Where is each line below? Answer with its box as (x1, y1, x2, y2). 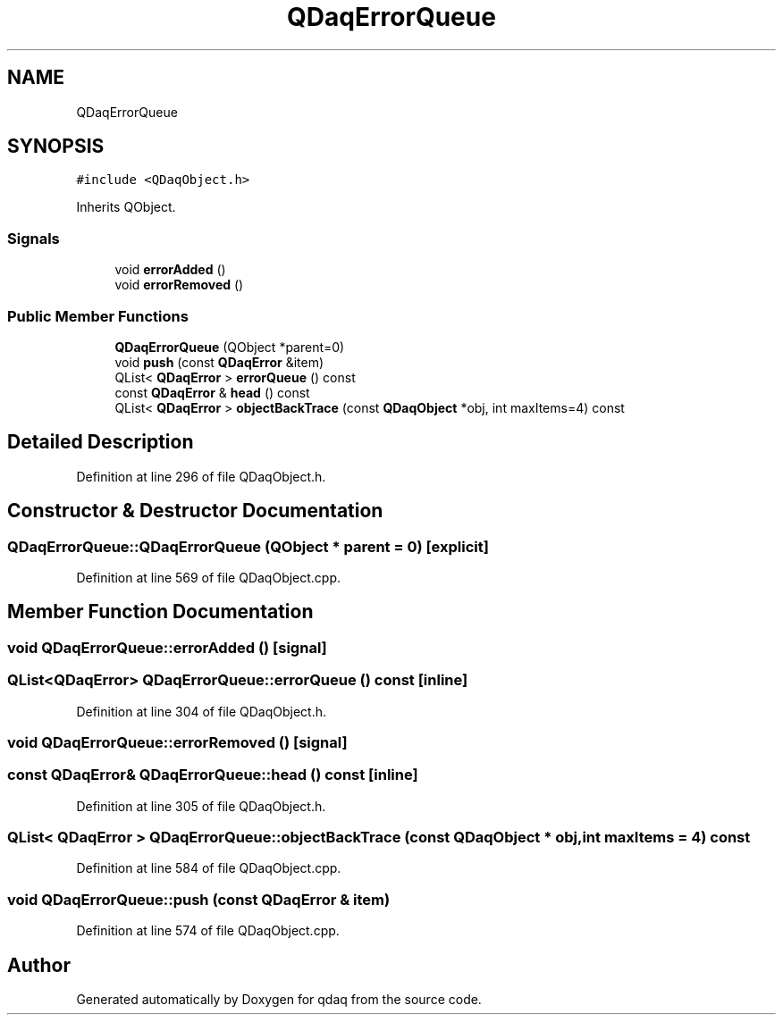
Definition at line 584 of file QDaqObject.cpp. (76, 860, 341, 876)
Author (7, 953, 71, 976)
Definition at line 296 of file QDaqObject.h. (76, 468, 326, 484)
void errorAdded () (114, 262, 226, 278)
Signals (7, 229, 60, 247)
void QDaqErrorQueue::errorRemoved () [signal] (7, 733, 348, 751)
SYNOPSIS (7, 135, 105, 158)
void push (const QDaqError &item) (114, 354, 324, 370)
